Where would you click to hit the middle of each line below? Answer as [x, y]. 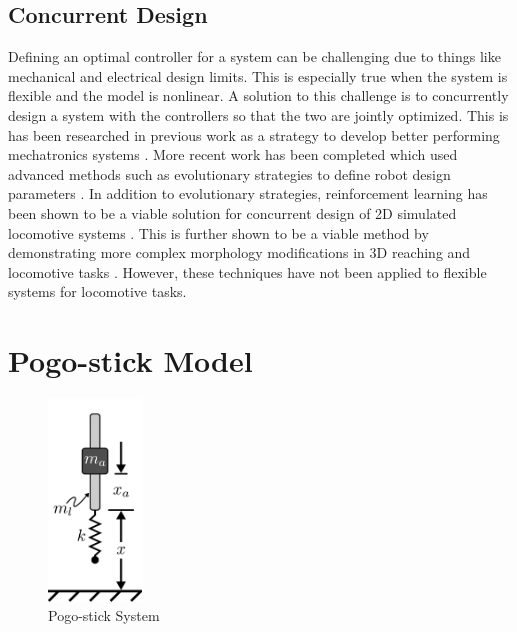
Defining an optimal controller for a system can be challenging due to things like [254, 56]
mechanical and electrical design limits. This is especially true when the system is [258, 75]
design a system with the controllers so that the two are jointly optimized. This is [258, 114]
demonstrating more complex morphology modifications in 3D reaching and [239, 252]
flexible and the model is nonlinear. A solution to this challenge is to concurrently [258, 95]
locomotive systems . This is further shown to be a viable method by [218, 232]
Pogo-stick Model [130, 360]
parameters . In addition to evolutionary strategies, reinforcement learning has [248, 193]
